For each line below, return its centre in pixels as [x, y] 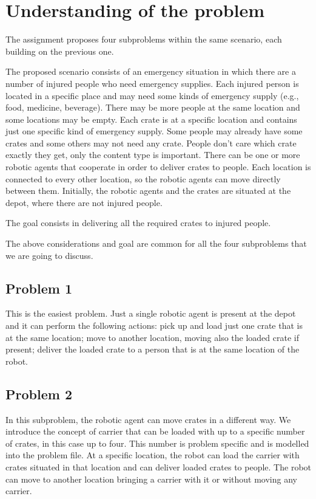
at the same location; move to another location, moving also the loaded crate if [152, 337]
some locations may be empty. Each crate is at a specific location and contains [151, 119]
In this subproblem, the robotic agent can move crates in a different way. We [148, 419]
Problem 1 [39, 288]
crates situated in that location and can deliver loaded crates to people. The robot [158, 466]
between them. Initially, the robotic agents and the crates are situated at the [148, 191]
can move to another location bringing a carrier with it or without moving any [151, 479]
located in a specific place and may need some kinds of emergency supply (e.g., [152, 95]
